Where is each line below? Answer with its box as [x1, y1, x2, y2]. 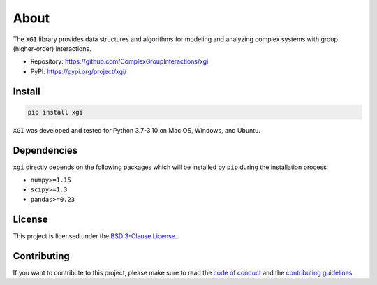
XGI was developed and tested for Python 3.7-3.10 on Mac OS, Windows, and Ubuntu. [13, 126, 261, 134]
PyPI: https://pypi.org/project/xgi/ [30, 67, 127, 75]
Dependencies [13, 144, 78, 156]
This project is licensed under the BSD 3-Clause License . [13, 231, 177, 240]
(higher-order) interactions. [13, 44, 91, 52]
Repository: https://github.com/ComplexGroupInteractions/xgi [30, 57, 209, 66]
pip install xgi [27, 108, 84, 116]
